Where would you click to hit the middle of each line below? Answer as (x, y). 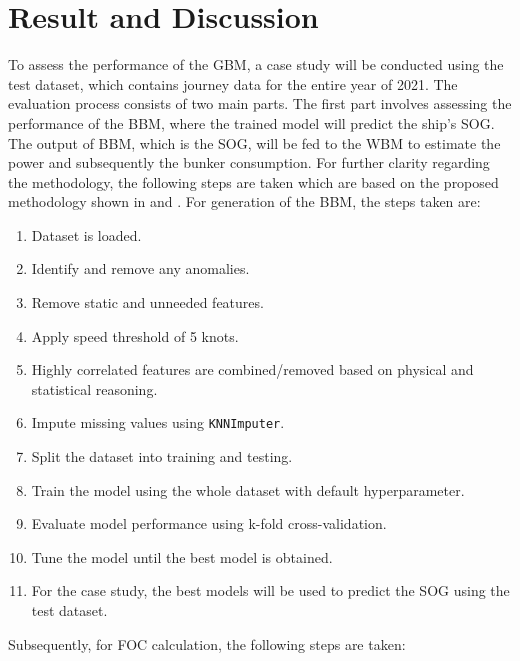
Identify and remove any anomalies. (140, 268)
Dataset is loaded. (86, 234)
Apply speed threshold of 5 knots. (135, 335)
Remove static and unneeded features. (147, 302)
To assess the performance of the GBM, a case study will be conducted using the (256, 64)
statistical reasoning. (94, 388)
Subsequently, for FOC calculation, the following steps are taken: (207, 643)
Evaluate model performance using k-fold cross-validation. (209, 523)
